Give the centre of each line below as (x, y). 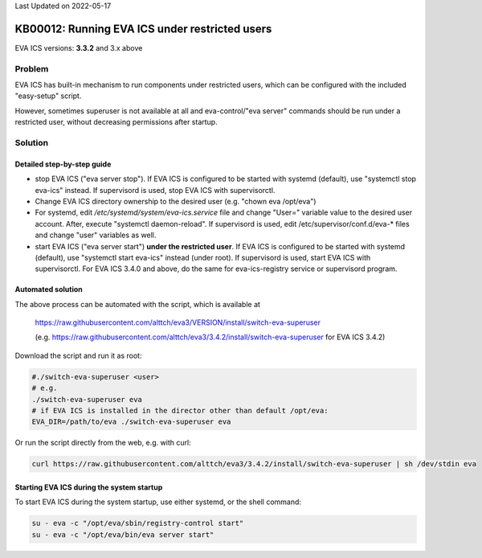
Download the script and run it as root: (78, 355)
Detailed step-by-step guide (63, 164)
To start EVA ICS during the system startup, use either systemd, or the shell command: (158, 502)
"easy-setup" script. (48, 96)
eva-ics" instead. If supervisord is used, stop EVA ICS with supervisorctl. (155, 190)
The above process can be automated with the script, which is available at (138, 304)
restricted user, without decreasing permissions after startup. (116, 122)
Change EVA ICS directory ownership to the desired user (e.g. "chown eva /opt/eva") (176, 201)
